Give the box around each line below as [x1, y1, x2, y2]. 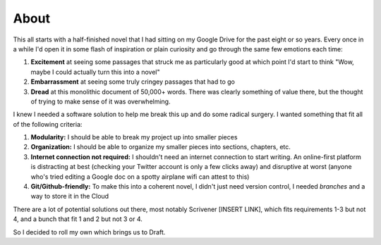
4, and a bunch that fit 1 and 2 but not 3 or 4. [13, 215, 143, 223]
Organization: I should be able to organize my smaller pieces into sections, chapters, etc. [30, 143, 291, 151]
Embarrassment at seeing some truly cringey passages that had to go [30, 77, 236, 86]
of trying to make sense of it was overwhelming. [30, 97, 171, 106]
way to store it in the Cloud [30, 192, 109, 201]
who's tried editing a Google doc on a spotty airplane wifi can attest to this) [30, 172, 250, 181]
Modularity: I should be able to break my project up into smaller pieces [30, 133, 238, 142]
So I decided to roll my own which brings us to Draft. [13, 227, 166, 236]
